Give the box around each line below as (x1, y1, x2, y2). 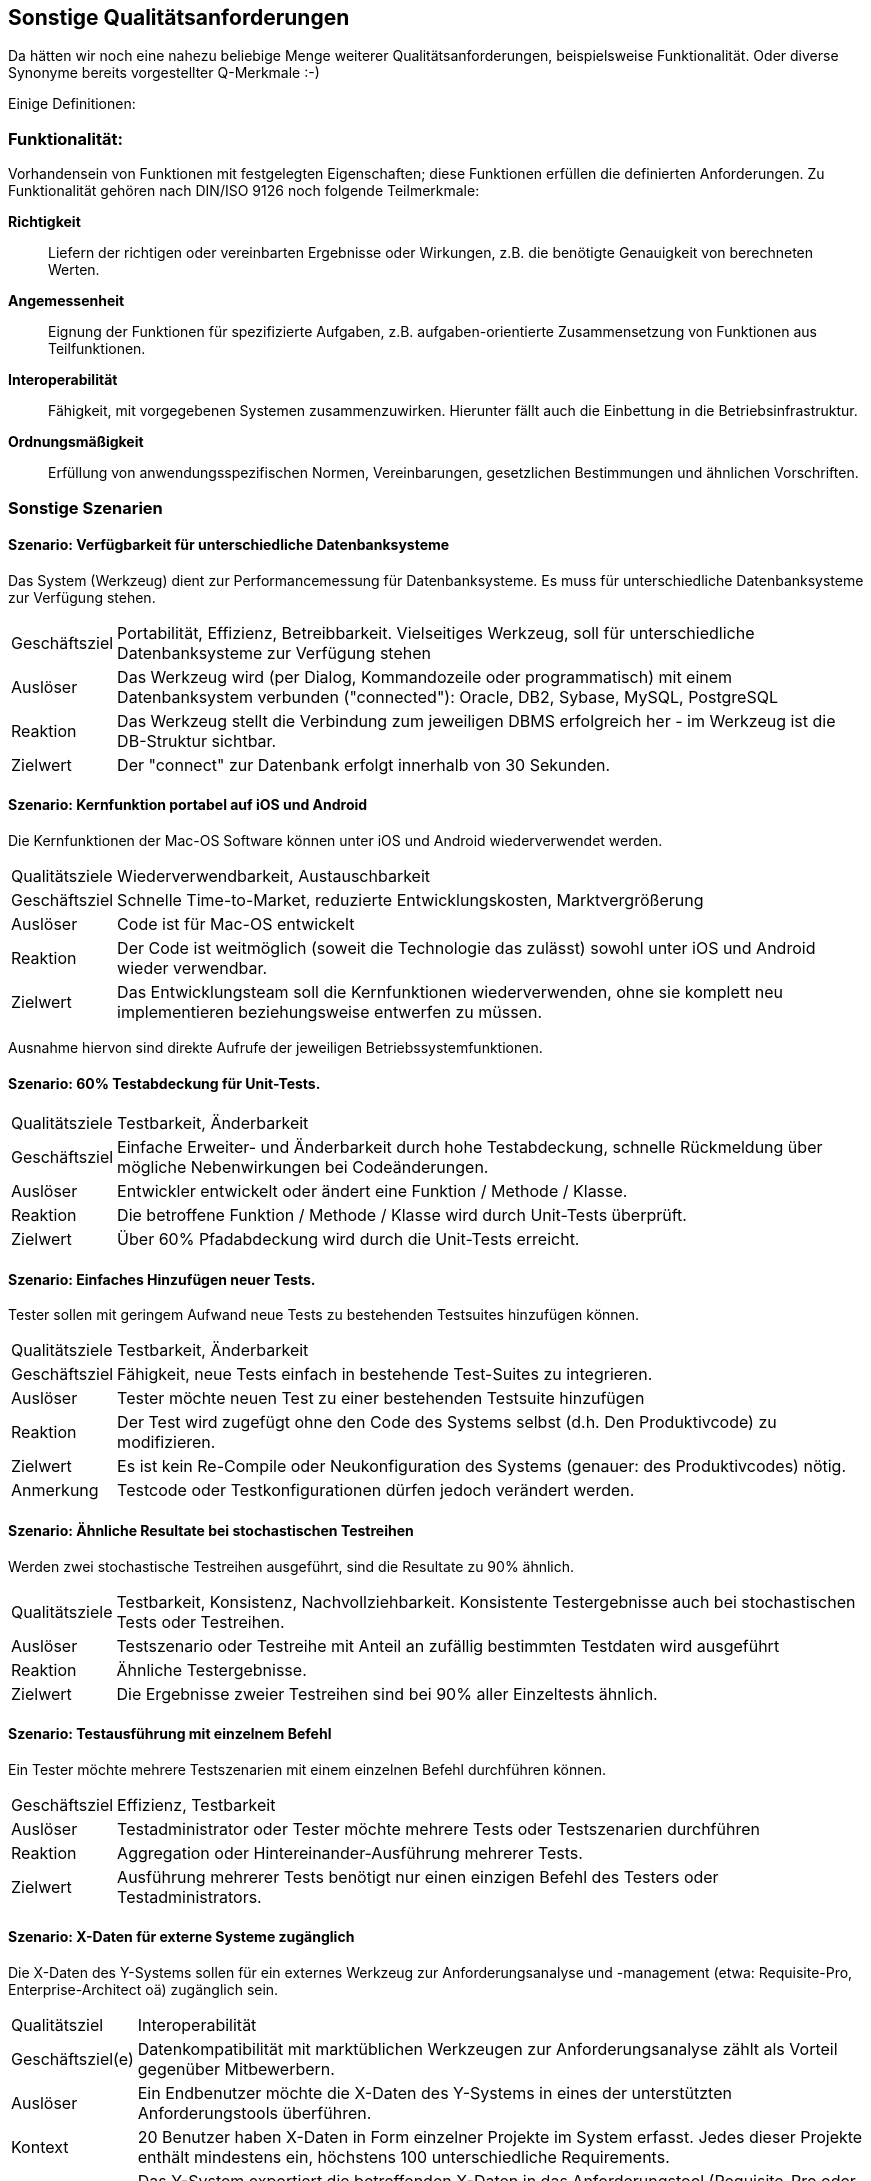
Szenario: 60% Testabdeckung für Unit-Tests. (8, 1074, 321, 1092)
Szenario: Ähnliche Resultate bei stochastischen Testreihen (8, 1522, 414, 1540)
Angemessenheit (8, 292, 125, 310)
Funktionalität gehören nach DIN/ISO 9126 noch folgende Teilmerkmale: (8, 182, 480, 200)
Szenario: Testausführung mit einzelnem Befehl (8, 1725, 332, 1743)
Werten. (48, 261, 100, 279)
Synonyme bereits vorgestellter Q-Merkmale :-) (8, 64, 320, 82)
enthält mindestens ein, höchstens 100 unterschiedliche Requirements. (137, 2147, 670, 2168)
